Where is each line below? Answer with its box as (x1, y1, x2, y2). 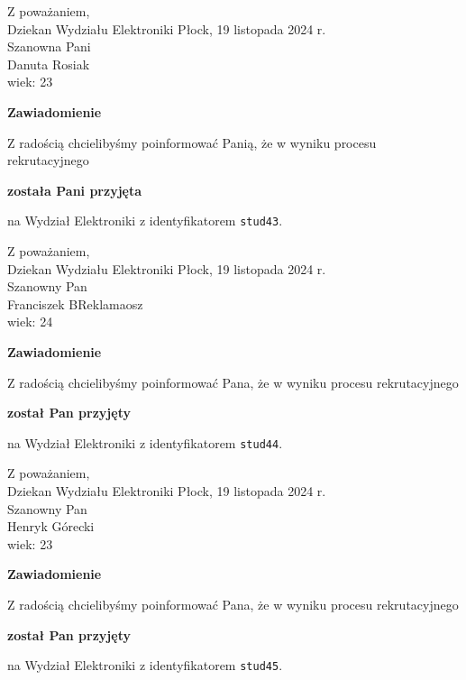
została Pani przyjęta (7, 180, 142, 199)
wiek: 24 (7, 312, 53, 331)
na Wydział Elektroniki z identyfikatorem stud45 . (7, 656, 283, 675)
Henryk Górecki (7, 517, 95, 536)
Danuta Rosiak (7, 54, 90, 73)
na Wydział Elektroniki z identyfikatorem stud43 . (7, 211, 283, 230)
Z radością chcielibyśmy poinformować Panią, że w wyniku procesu (7, 133, 377, 152)
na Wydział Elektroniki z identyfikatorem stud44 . (7, 433, 283, 452)
